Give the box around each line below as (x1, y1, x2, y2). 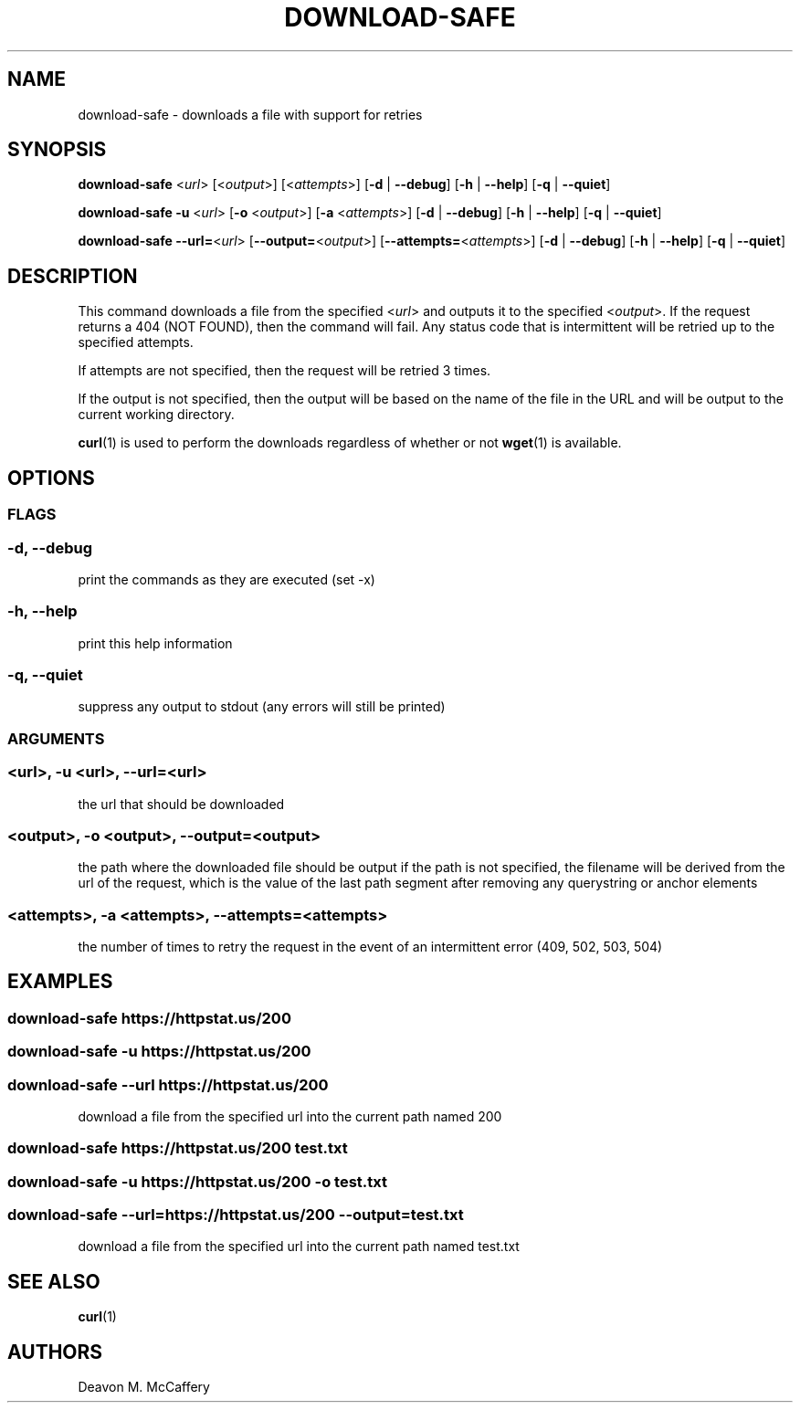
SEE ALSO (7, 1269, 100, 1293)
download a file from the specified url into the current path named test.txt (78, 1238, 520, 1255)
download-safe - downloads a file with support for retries (78, 106, 423, 122)
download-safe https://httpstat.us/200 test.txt (7, 1139, 348, 1158)
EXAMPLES (7, 970, 113, 994)
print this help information (78, 635, 233, 651)
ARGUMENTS (7, 729, 105, 748)
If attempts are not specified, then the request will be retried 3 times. (78, 363, 491, 379)
